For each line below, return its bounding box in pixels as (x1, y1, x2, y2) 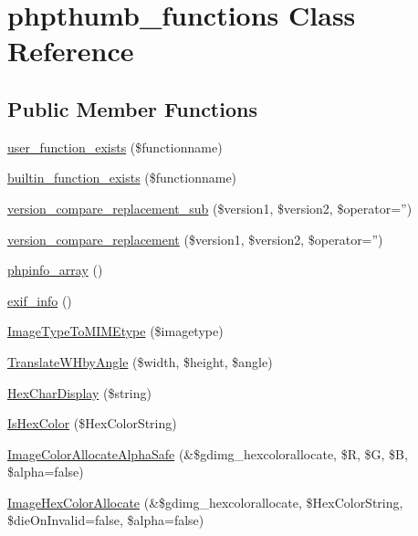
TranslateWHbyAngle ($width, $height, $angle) (7, 352, 273, 371)
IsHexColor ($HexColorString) (7, 414, 177, 433)
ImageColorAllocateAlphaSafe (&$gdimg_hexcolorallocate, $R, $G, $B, (7, 444, 408, 463)
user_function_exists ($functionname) (7, 137, 223, 156)
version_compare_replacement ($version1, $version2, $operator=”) (7, 229, 383, 248)
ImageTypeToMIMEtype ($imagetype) (7, 321, 224, 341)
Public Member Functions (7, 94, 257, 122)
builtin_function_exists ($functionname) (7, 168, 237, 187)
